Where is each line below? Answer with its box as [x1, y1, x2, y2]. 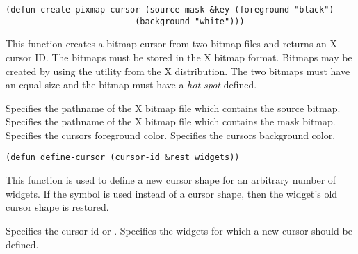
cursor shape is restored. [6, 200, 109, 214]
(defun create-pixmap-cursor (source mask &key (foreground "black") [6, 5, 334, 15]
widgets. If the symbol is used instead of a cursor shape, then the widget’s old [6, 186, 338, 200]
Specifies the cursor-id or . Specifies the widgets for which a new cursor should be [6, 223, 352, 237]
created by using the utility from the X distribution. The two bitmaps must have [6, 63, 350, 78]
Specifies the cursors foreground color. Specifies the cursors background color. [6, 127, 336, 142]
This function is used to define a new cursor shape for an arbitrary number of [6, 173, 336, 187]
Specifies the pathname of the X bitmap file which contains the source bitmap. [6, 100, 341, 115]
